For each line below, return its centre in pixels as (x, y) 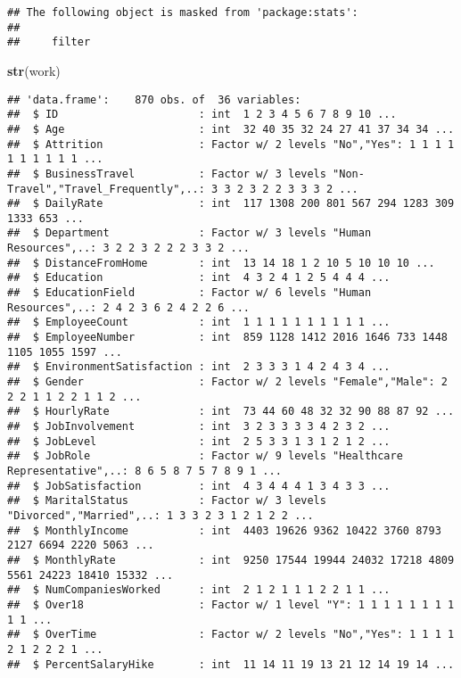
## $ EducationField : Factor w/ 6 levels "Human (189, 293)
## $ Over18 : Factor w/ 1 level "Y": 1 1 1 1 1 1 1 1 (231, 604)
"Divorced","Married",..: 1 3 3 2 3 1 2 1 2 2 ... (161, 515)
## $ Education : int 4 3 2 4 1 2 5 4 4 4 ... (199, 278)
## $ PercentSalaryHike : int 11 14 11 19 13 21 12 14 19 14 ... (231, 664)
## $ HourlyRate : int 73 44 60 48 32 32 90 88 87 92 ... (231, 412)
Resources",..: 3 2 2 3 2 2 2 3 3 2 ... (129, 248)
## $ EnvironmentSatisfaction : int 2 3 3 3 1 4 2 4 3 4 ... (199, 367)
